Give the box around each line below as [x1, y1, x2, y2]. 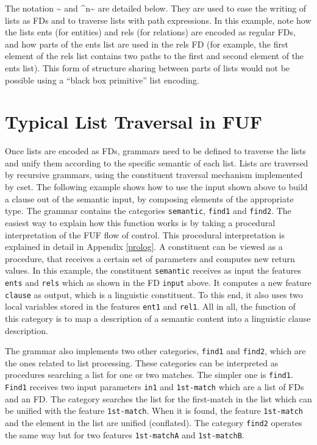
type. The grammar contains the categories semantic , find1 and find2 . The [5, 204, 291, 217]
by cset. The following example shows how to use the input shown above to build [5, 180, 308, 193]
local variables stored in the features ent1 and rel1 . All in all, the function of [5, 300, 296, 313]
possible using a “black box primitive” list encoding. [5, 73, 199, 86]
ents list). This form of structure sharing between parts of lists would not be [5, 61, 290, 74]
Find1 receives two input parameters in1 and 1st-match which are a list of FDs [5, 380, 304, 393]
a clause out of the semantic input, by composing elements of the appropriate [5, 192, 294, 205]
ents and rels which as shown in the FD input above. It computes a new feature [5, 276, 312, 288]
